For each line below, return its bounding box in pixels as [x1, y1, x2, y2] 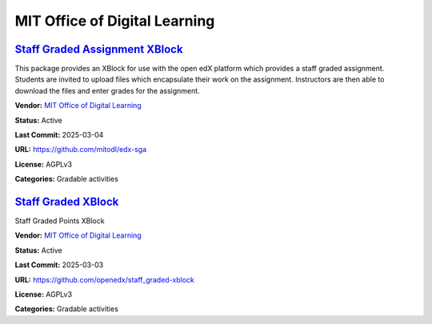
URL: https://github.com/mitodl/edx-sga [14, 145, 147, 154]
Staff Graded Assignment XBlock [14, 42, 183, 56]
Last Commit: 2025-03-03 [14, 260, 104, 270]
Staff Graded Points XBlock [14, 216, 105, 226]
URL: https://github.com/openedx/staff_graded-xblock [14, 274, 195, 284]
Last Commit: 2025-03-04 [14, 130, 104, 140]
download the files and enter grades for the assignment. [14, 86, 200, 95]
